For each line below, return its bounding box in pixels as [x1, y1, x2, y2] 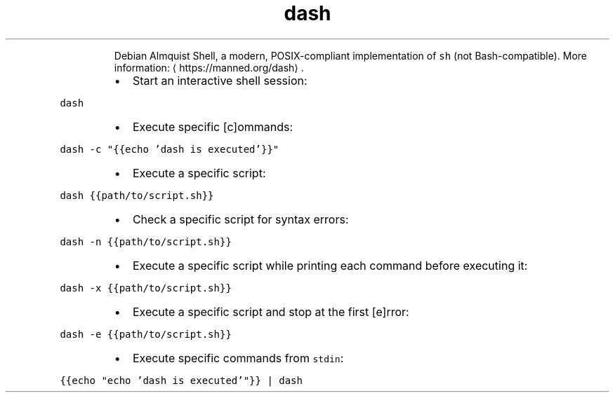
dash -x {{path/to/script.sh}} [60, 282, 232, 294]
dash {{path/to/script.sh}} [60, 189, 214, 201]
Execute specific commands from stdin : [132, 350, 344, 365]
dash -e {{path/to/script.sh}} [60, 328, 232, 340]
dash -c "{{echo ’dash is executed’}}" [60, 143, 279, 155]
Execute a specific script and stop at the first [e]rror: [132, 304, 409, 319]
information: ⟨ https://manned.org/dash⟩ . [114, 61, 304, 74]
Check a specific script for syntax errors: [132, 212, 349, 226]
